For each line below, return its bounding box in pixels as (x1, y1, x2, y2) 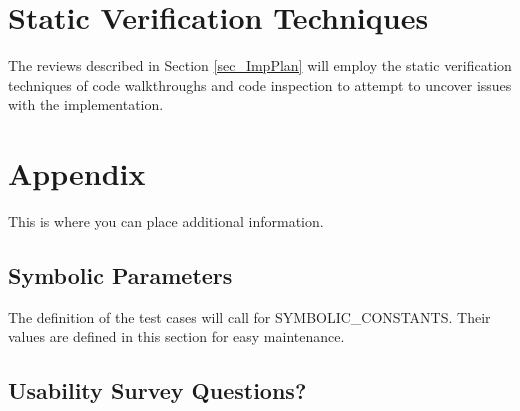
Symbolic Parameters (8, 260, 233, 291)
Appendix (8, 153, 146, 194)
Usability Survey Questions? (8, 375, 307, 406)
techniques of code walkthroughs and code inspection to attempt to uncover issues (8, 74, 512, 95)
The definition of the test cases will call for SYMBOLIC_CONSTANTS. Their (8, 306, 491, 327)
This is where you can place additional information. (8, 211, 324, 232)
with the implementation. (8, 94, 164, 115)
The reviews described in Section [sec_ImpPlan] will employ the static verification (8, 55, 512, 76)
